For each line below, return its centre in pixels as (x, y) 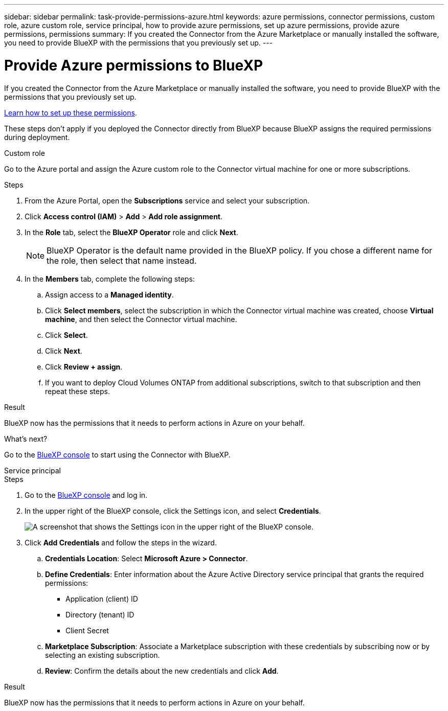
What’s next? (26, 439)
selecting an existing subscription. (103, 655)
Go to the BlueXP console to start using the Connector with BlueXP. (117, 454)
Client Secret (87, 630)
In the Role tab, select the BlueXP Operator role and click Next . (131, 232)
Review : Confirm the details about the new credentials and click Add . (162, 671)
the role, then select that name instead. (122, 260)
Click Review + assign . (84, 366)
